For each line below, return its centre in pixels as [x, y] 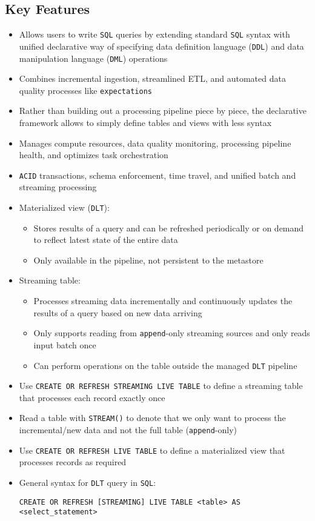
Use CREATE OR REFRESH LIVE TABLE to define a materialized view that [152, 450]
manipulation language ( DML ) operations [93, 58]
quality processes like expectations [85, 90]
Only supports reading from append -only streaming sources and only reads [172, 333]
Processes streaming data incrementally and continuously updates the [163, 301]
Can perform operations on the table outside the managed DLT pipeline [165, 365]
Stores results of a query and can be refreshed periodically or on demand [169, 227]
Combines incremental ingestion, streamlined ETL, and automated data [152, 78]
